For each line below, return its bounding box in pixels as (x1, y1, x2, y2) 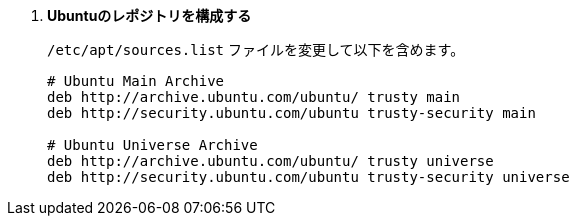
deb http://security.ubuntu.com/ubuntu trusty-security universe (47, 169, 570, 185)
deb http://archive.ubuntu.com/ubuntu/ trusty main (47, 89, 461, 105)
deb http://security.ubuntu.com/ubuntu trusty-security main (47, 105, 536, 121)
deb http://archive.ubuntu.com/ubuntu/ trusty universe (47, 153, 494, 169)
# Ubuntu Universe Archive (47, 137, 258, 153)
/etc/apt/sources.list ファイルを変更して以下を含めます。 (47, 41, 465, 58)
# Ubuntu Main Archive (47, 73, 225, 89)
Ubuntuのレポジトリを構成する (47, 7, 252, 24)
